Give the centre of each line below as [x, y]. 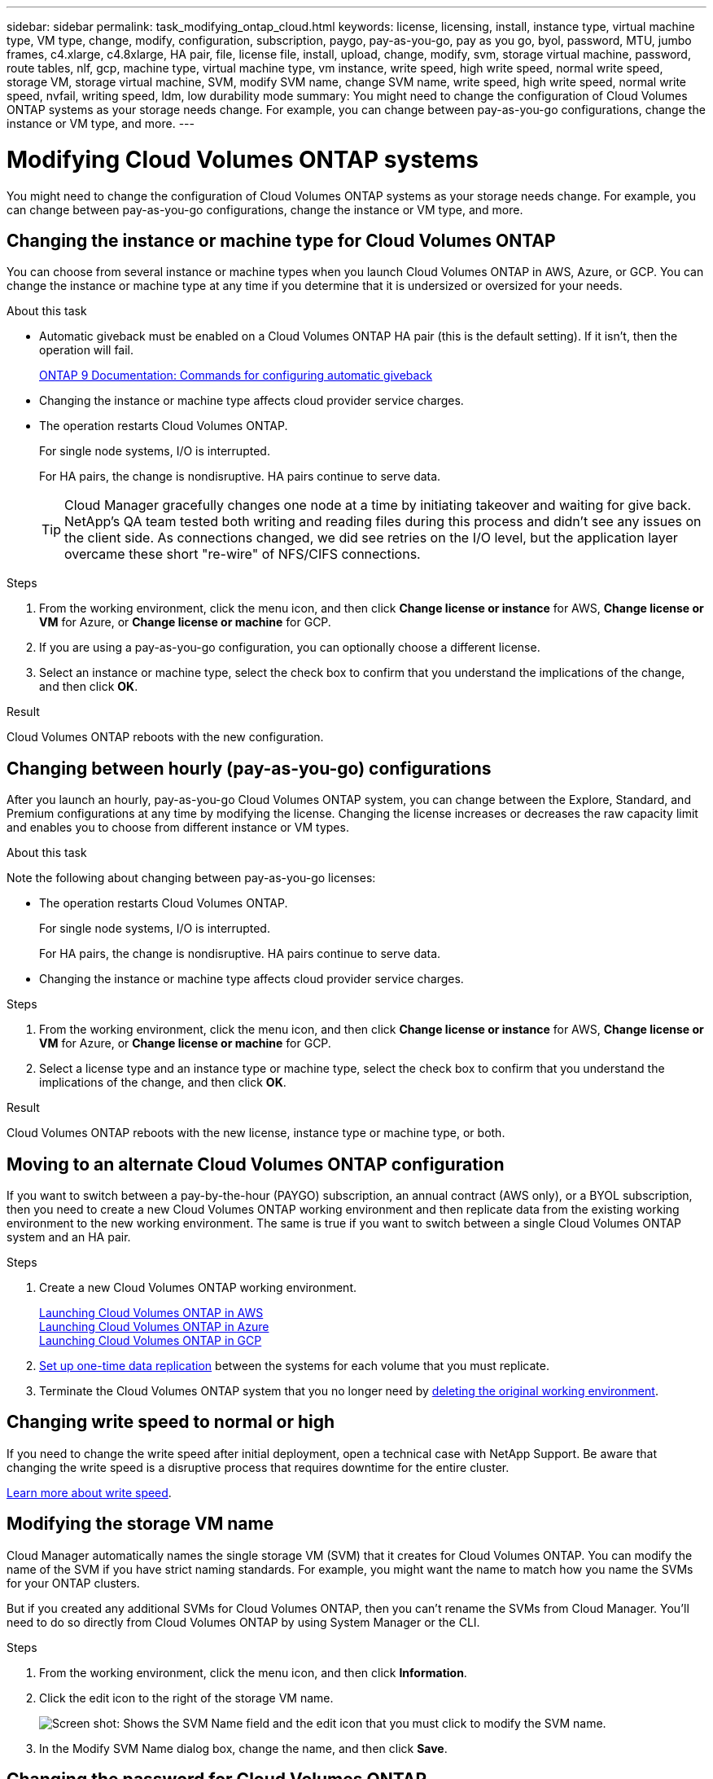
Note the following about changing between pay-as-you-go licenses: [191, 878]
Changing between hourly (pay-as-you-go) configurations [249, 768]
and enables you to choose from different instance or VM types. [178, 828]
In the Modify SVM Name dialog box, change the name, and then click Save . [243, 1748]
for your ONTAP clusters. [73, 1583]
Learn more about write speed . [89, 1492]
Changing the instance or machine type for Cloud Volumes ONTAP [281, 240]
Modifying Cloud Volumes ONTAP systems [243, 159]
